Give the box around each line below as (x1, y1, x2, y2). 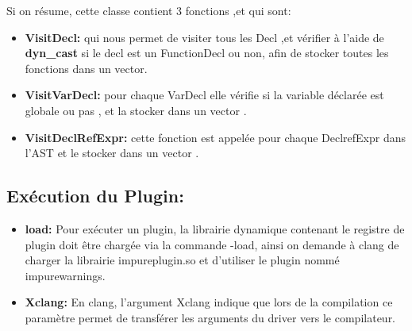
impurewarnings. (25, 267, 106, 283)
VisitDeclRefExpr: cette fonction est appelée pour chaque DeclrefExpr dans (25, 129, 406, 145)
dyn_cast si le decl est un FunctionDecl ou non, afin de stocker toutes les (25, 44, 389, 61)
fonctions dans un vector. (25, 60, 148, 76)
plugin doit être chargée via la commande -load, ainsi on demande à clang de (25, 236, 399, 252)
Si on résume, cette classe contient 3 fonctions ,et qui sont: (6, 2, 291, 18)
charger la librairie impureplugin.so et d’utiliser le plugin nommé (25, 252, 340, 268)
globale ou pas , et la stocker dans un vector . (25, 102, 247, 118)
